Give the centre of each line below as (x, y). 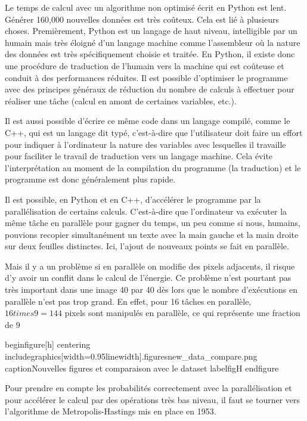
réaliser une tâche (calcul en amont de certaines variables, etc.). (121, 100)
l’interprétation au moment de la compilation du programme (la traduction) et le (153, 167)
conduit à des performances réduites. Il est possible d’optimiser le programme (146, 77)
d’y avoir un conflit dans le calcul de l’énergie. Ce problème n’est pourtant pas (148, 278)
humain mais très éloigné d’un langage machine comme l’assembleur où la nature (153, 42)
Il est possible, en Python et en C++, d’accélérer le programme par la (133, 199)
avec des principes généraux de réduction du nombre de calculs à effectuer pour (150, 89)
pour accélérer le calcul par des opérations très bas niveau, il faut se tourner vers (153, 399)
